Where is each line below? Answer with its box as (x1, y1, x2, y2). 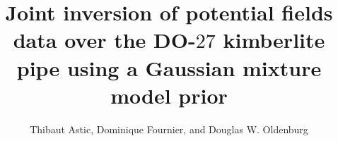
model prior (110, 80, 228, 109)
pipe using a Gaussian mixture (16, 53, 322, 82)
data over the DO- (13, 25, 196, 54)
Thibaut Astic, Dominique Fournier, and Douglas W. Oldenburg (30, 121, 308, 136)
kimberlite (223, 25, 325, 54)
